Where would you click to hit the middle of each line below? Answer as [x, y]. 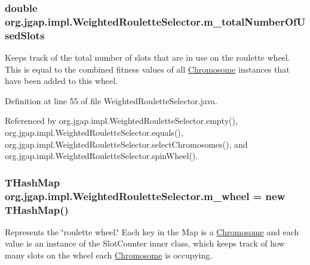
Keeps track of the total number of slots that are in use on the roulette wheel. [148, 57]
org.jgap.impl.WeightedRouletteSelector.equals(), [94, 132]
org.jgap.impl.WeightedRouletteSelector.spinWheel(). [102, 156]
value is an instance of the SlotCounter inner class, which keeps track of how [145, 243]
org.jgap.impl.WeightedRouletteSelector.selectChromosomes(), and [126, 144]
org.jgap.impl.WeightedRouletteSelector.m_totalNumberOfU [155, 21]
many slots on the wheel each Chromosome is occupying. [109, 255]
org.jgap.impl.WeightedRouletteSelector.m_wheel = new [145, 196]
